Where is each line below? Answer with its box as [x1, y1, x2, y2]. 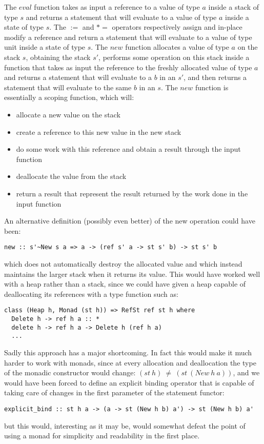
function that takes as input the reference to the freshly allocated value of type [4, 62, 252, 72]
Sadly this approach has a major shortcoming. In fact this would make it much [4, 347, 252, 357]
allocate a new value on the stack [16, 109, 120, 119]
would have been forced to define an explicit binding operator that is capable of [4, 377, 254, 388]
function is [195, 82, 229, 92]
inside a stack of [208, 2, 259, 12]
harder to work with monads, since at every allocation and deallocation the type [4, 357, 256, 368]
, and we [233, 367, 260, 378]
